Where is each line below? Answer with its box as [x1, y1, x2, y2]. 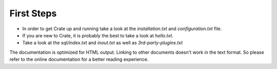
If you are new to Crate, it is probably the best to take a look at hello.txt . [22, 32, 174, 38]
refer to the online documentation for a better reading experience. [9, 56, 149, 62]
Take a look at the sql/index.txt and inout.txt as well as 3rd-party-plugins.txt [22, 40, 183, 46]
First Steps [9, 8, 57, 19]
